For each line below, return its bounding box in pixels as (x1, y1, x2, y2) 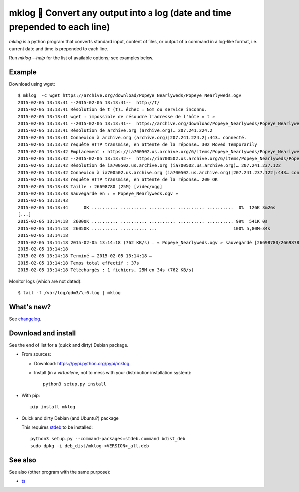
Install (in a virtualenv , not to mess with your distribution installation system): (34, 369, 192, 375)
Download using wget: (9, 81, 55, 87)
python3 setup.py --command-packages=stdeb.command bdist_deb (30, 436, 186, 442)
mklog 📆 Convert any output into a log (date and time (9, 7, 232, 18)
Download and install (9, 329, 76, 337)
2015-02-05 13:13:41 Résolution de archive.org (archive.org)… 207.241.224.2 (18, 128, 213, 133)
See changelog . (9, 316, 42, 322)
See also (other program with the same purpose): (9, 469, 111, 475)
